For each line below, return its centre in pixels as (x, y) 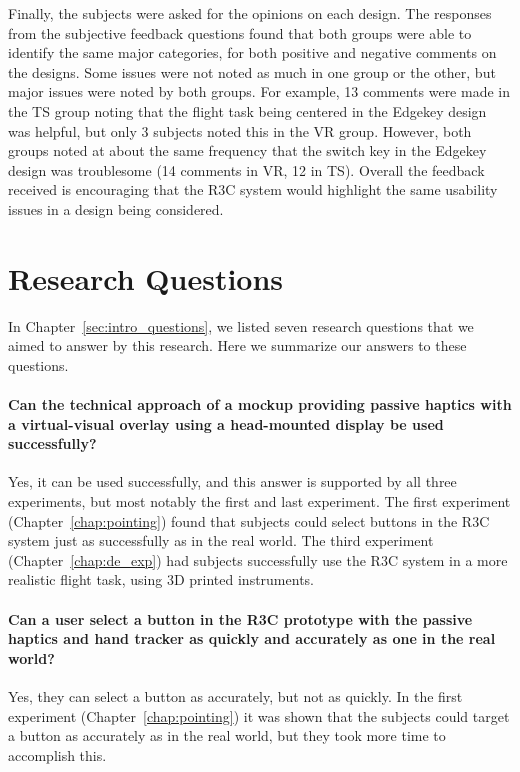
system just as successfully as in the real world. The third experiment (221, 540)
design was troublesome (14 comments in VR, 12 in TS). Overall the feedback (246, 169)
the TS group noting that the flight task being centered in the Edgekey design (247, 110)
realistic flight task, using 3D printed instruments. (161, 579)
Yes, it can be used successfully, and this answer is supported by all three (232, 481)
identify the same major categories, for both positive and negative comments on (252, 52)
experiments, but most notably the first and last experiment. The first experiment (259, 501)
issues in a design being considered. (116, 208)
